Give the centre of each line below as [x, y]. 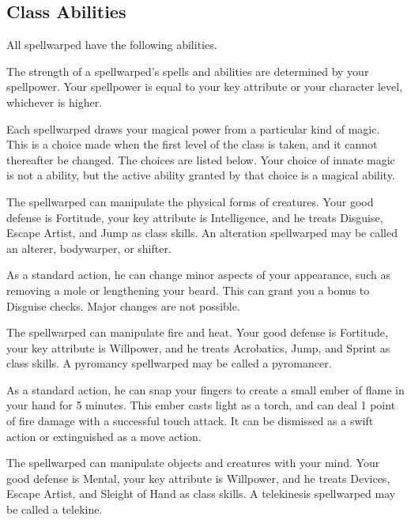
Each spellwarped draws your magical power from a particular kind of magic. [193, 128]
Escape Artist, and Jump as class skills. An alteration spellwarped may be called [202, 233]
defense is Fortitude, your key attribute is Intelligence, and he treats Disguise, [195, 217]
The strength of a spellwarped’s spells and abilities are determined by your [188, 71]
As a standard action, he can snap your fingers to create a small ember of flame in [205, 389]
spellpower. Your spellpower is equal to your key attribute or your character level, [205, 87]
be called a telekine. [55, 509]
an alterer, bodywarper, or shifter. [89, 248]
